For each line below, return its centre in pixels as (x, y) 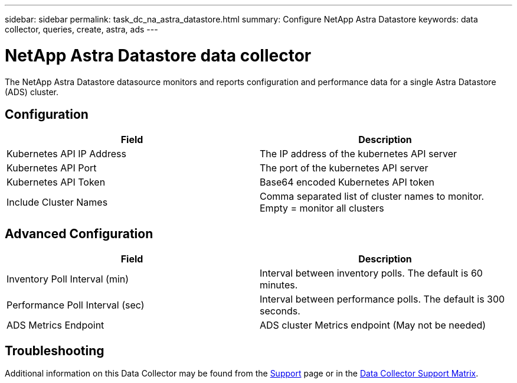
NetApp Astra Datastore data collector (158, 55)
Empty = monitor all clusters (322, 208)
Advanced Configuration (79, 233)
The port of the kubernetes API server (344, 168)
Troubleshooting (55, 350)
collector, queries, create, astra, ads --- (81, 29)
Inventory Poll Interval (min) (68, 279)
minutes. (279, 285)
